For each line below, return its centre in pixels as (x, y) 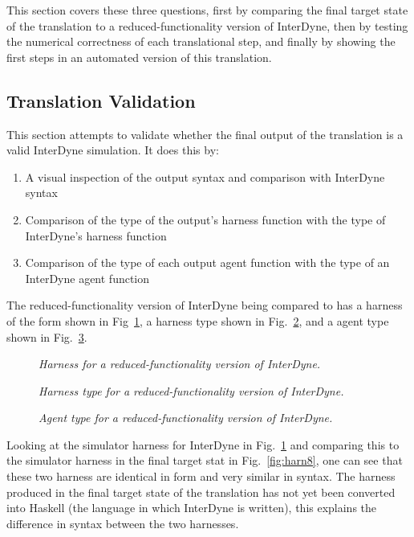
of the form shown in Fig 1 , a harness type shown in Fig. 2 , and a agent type (198, 320)
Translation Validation (101, 100)
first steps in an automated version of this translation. (139, 57)
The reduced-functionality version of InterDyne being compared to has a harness (205, 305)
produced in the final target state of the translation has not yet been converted (201, 492)
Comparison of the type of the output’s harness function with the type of (205, 219)
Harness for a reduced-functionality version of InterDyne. (180, 364)
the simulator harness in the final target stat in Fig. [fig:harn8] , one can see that (205, 460)
